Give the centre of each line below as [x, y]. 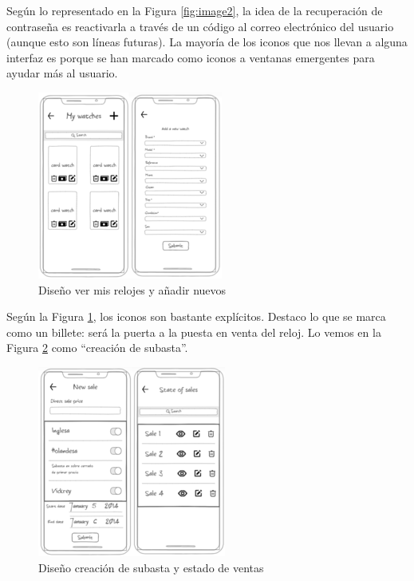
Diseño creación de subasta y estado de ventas [151, 567]
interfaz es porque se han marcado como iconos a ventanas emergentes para [191, 57]
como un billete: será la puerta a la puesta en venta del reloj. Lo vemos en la [194, 332]
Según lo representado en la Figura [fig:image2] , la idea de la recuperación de [195, 10]
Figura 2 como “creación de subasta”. [97, 348]
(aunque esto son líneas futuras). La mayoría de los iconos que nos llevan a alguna [207, 42]
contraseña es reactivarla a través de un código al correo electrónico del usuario [200, 26]
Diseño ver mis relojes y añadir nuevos [132, 289]
